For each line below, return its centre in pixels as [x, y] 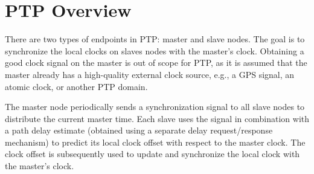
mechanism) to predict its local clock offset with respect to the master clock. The [155, 142]
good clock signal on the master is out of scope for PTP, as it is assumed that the [156, 63]
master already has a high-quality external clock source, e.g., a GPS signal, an [150, 74]
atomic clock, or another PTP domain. [76, 86]
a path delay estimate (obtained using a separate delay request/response [139, 130]
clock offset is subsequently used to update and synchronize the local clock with [152, 154]
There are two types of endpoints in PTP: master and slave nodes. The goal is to [155, 39]
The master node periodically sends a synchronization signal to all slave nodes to [155, 107]
